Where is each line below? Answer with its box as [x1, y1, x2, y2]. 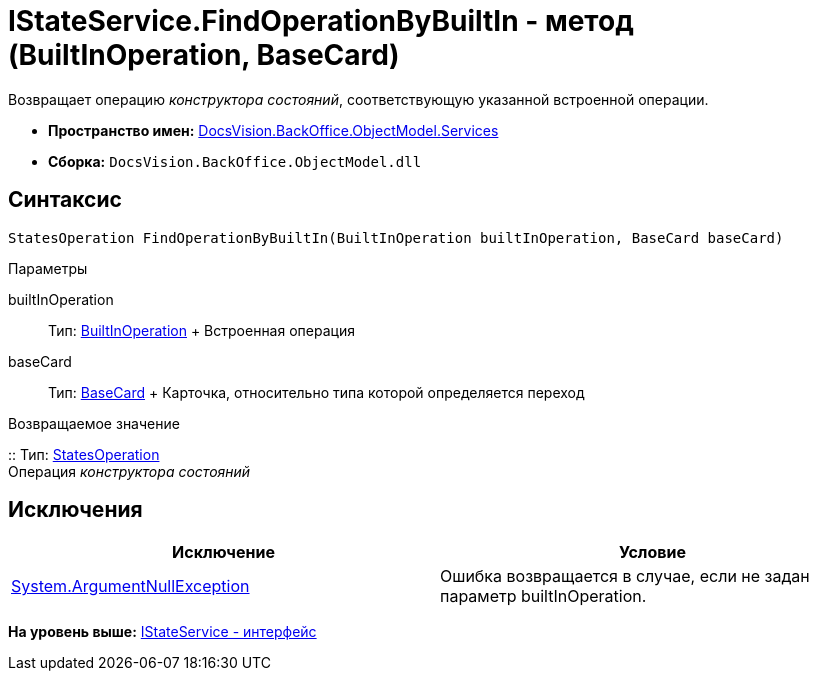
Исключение [172, 542, 275, 563]
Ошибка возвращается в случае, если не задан [440, 566, 810, 587]
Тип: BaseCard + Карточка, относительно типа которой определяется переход [48, 383, 585, 401]
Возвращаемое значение [8, 414, 180, 432]
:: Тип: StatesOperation [8, 445, 160, 463]
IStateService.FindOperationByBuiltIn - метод [8, 4, 634, 38]
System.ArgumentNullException [11, 576, 250, 597]
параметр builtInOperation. [440, 586, 647, 607]
